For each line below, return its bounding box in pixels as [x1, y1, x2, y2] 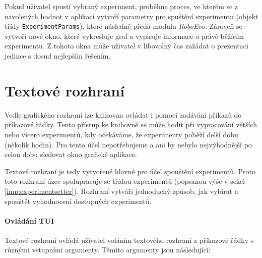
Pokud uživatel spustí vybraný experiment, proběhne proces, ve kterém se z [5, 1, 238, 11]
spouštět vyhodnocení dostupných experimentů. [5, 195, 152, 206]
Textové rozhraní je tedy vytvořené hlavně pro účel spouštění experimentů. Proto [5, 166, 255, 176]
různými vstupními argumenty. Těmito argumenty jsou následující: [5, 244, 211, 255]
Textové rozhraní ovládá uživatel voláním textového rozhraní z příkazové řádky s [5, 234, 254, 245]
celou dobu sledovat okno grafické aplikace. [5, 149, 137, 160]
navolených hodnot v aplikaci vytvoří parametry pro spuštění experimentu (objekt [5, 11, 258, 21]
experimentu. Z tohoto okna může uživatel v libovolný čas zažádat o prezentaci [5, 40, 248, 51]
